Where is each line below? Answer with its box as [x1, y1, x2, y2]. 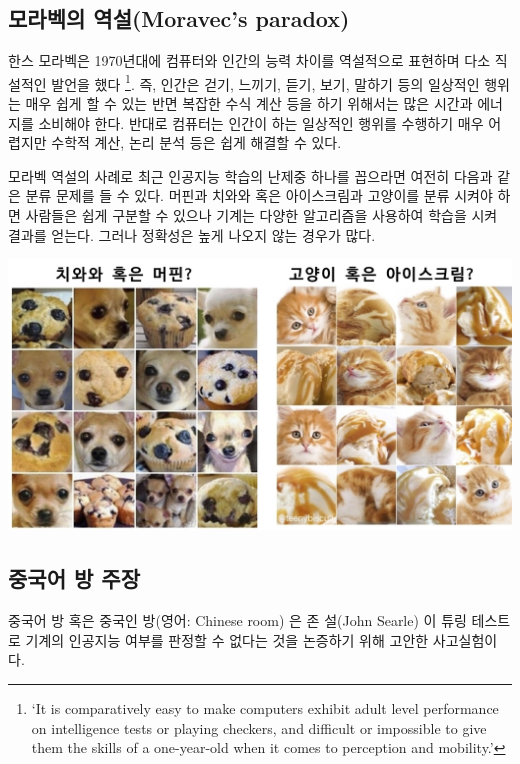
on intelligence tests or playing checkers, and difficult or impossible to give [31, 717, 487, 738]
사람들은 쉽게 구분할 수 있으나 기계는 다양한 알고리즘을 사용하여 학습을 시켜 [25, 205, 498, 226]
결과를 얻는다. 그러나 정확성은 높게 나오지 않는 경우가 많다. [8, 224, 376, 245]
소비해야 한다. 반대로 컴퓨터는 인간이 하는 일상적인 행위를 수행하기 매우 [38, 112, 484, 133]
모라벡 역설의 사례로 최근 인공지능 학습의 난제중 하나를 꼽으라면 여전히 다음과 [8, 165, 493, 186]
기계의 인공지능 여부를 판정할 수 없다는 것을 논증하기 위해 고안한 [25, 629, 429, 650]
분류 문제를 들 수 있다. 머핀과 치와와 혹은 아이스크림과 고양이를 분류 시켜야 [25, 185, 493, 206]
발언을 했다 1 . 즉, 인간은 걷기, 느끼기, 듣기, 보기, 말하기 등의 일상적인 [51, 70, 480, 94]
